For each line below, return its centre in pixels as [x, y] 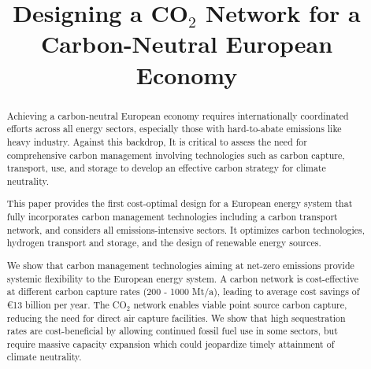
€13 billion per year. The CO [67, 304]
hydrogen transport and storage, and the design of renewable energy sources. [164, 243]
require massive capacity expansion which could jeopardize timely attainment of [171, 343]
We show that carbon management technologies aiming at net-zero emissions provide [180, 265]
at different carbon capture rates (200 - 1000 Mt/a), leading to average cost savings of [183, 292]
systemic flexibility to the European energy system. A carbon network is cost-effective [183, 278]
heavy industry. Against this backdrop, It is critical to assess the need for [157, 141]
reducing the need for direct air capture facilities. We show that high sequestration [176, 317]
